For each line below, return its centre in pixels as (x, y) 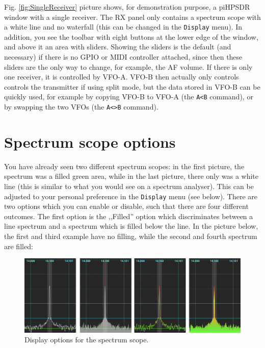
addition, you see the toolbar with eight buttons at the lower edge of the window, (131, 36)
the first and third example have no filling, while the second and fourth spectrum (131, 236)
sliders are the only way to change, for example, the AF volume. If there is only (128, 66)
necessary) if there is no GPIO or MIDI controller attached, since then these (123, 57)
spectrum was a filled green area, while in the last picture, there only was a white (131, 176)
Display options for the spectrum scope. (87, 340)
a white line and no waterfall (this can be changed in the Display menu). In (123, 27)
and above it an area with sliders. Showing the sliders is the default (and (118, 47)
